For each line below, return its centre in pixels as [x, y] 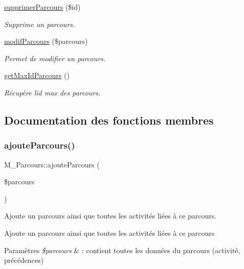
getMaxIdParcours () [37, 75]
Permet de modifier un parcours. [55, 58]
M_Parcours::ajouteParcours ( [52, 164]
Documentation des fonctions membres [109, 120]
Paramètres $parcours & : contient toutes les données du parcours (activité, [122, 250]
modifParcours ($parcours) [46, 41]
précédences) [24, 260]
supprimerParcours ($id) [42, 7]
